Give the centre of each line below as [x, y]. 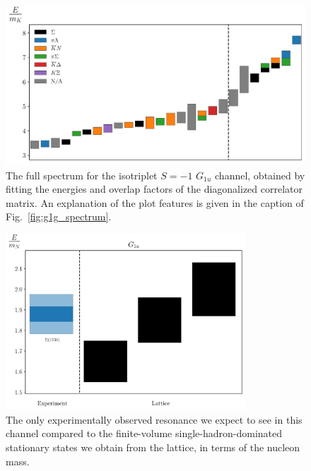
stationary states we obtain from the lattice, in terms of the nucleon [153, 447]
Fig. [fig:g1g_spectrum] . [59, 216]
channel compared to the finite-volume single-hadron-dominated [144, 433]
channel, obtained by [260, 175]
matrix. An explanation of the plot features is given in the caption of [155, 202]
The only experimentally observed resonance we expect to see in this [154, 419]
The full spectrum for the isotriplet [82, 175]
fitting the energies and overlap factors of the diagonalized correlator [154, 189]
